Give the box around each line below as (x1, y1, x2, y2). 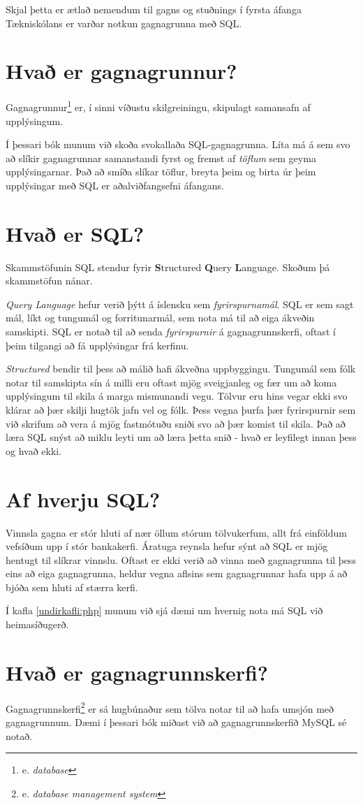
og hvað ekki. (6, 443, 62, 458)
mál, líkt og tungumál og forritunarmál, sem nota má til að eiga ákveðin (6, 310, 315, 325)
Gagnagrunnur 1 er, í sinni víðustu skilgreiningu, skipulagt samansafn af (6, 98, 311, 114)
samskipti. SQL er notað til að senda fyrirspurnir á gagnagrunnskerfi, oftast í (6, 324, 336, 339)
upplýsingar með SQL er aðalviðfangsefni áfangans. (6, 177, 224, 192)
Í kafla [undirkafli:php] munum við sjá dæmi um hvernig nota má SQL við (6, 603, 323, 618)
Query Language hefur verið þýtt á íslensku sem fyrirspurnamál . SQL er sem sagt (6, 296, 354, 311)
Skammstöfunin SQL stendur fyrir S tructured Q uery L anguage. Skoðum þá (6, 259, 330, 274)
